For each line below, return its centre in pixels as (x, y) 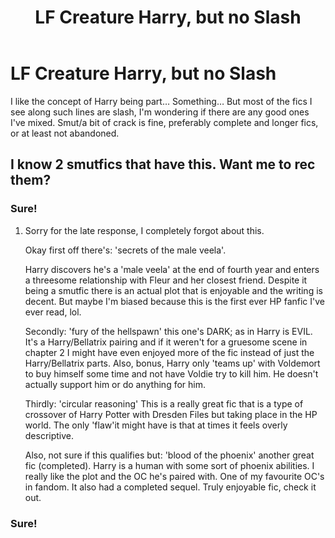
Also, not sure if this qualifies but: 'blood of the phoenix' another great (169, 455)
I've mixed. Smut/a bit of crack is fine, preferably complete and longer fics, (164, 122)
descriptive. (49, 435)
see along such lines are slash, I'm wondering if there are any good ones (160, 112)
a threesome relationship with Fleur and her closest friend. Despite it (166, 280)
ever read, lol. (53, 312)
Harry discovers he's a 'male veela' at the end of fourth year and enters (172, 269)
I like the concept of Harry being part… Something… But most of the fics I (161, 101)
